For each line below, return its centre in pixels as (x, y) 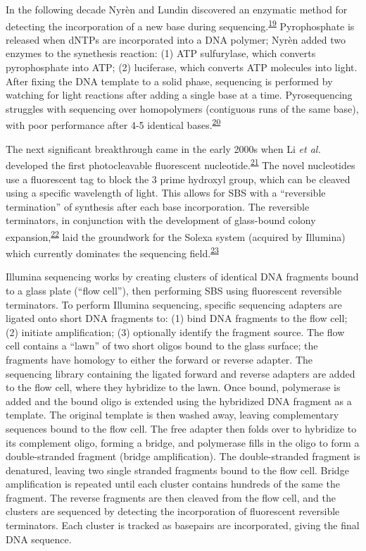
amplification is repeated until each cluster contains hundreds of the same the (173, 484)
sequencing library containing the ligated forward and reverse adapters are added (181, 373)
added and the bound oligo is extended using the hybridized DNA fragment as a (179, 401)
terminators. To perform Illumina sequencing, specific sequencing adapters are (174, 304)
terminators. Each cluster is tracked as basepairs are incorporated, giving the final (183, 525)
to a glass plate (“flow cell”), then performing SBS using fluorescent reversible (174, 290)
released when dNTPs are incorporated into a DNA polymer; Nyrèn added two (176, 39)
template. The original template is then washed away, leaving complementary (172, 415)
